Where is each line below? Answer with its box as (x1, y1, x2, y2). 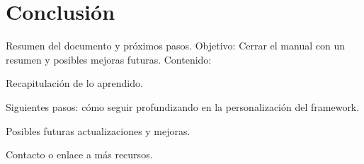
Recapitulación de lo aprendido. (6, 76, 143, 90)
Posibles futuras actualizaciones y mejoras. (6, 123, 190, 138)
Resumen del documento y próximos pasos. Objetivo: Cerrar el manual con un (6, 38, 345, 53)
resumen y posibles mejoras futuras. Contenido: (6, 52, 212, 66)
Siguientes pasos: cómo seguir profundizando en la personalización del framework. (6, 99, 360, 114)
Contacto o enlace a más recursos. (6, 147, 153, 162)
